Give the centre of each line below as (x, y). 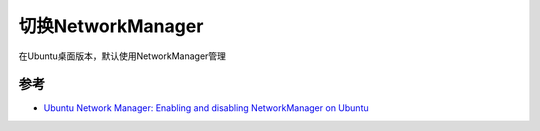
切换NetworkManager (111, 26)
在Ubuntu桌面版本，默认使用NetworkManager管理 (122, 56)
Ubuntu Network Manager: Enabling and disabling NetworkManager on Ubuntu (206, 108)
